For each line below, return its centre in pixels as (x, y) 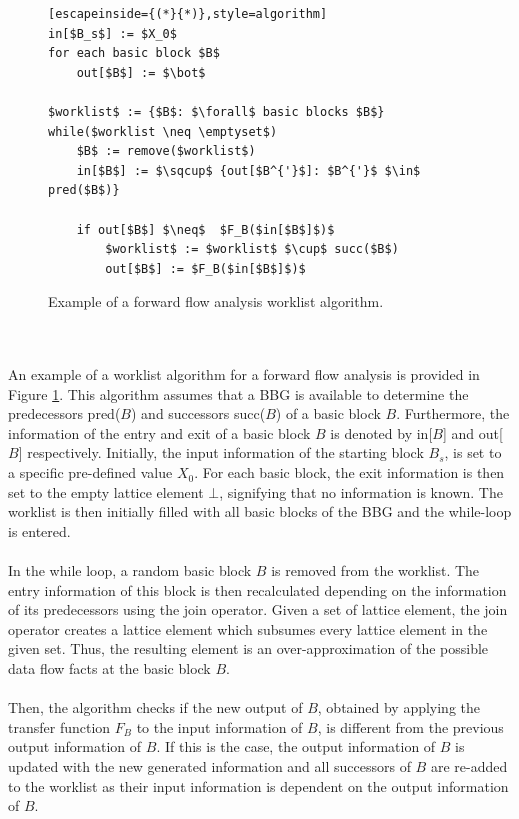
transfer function (59, 726)
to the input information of (219, 726)
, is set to (473, 452)
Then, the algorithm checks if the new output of (155, 707)
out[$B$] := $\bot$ (141, 72)
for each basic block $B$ (134, 53)
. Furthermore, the (453, 413)
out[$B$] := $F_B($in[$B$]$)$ (205, 268)
